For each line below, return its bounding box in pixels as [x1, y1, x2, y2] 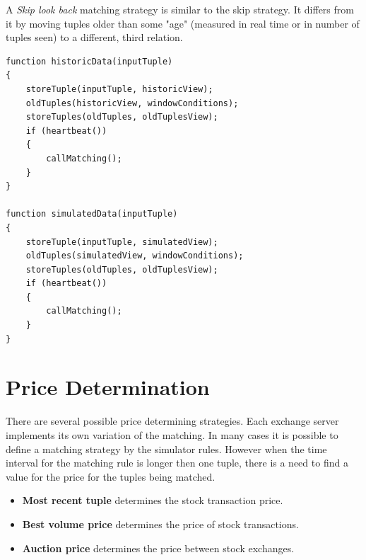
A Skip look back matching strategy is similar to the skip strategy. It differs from [6, 2, 354, 16]
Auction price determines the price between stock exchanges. [22, 540, 295, 555]
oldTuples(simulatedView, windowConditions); [25, 251, 244, 261]
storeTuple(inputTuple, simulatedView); [25, 236, 218, 247]
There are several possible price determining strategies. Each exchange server [6, 413, 339, 428]
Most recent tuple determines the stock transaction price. [22, 493, 283, 508]
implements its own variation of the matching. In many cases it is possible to [6, 427, 338, 442]
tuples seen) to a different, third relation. [6, 30, 183, 45]
